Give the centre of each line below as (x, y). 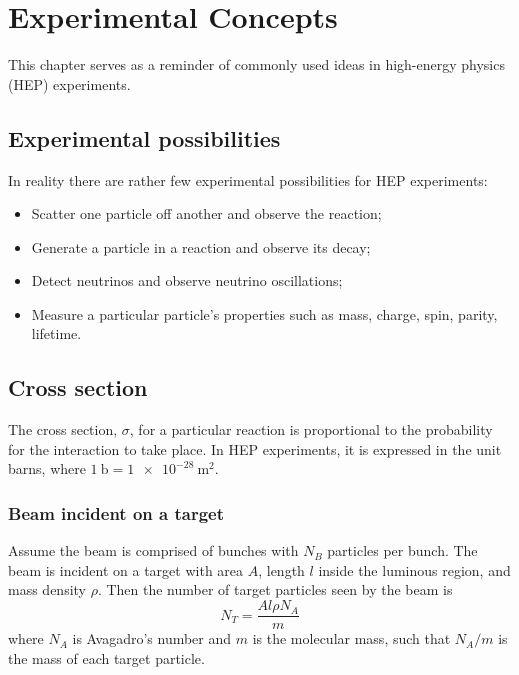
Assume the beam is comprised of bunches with (153, 550)
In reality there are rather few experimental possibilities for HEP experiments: (248, 179)
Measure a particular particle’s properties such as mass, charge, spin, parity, (264, 313)
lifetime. (56, 333)
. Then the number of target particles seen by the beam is (275, 589)
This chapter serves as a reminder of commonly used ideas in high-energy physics (256, 64)
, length (281, 569)
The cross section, (63, 429)
